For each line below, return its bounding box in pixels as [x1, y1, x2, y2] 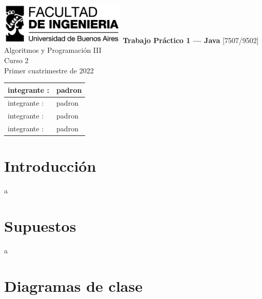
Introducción [4, 155, 96, 176]
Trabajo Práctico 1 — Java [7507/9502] [123, 34, 259, 45]
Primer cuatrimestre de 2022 [4, 65, 94, 75]
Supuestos [4, 215, 76, 236]
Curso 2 [4, 54, 29, 65]
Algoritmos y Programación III [4, 45, 102, 55]
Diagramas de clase [4, 275, 143, 296]
